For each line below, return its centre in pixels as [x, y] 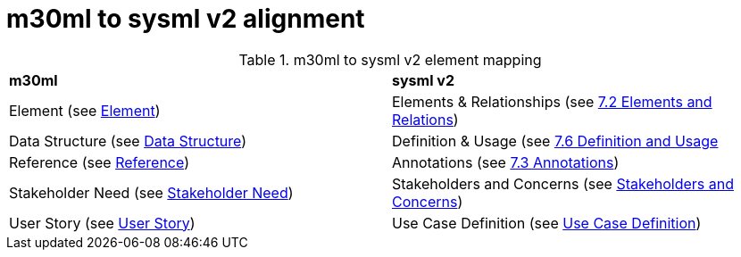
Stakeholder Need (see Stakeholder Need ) [151, 192]
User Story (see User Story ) [102, 223]
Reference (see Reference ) [99, 162]
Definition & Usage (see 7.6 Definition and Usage [555, 141]
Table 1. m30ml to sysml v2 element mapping [390, 59]
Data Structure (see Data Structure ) [128, 141]
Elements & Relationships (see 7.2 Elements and [552, 101]
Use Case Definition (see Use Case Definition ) [547, 223]
